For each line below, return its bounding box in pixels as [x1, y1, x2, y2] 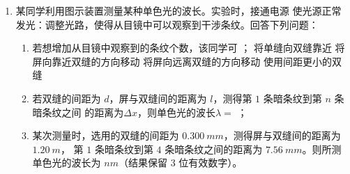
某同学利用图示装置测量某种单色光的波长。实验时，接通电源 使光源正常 [15, 3, 342, 17]
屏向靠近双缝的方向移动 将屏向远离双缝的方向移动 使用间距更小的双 [32, 54, 342, 68]
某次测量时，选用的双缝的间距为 [32, 128, 179, 143]
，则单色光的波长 [137, 104, 215, 119]
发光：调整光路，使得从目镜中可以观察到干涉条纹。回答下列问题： [15, 17, 319, 31]
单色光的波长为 [32, 155, 101, 170]
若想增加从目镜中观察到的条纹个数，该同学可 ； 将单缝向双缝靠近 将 [32, 40, 345, 55]
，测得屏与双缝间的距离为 [223, 128, 341, 143]
